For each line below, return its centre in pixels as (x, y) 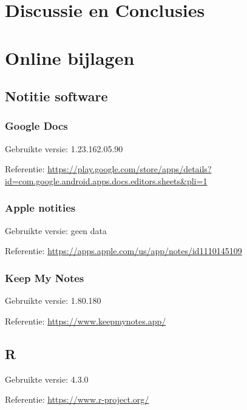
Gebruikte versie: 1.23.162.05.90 (64, 148)
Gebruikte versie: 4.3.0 (47, 379)
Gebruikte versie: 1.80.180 (53, 301)
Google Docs (36, 126)
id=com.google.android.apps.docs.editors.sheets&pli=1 (106, 180)
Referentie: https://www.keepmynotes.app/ (86, 321)
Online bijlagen (70, 57)
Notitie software (56, 96)
